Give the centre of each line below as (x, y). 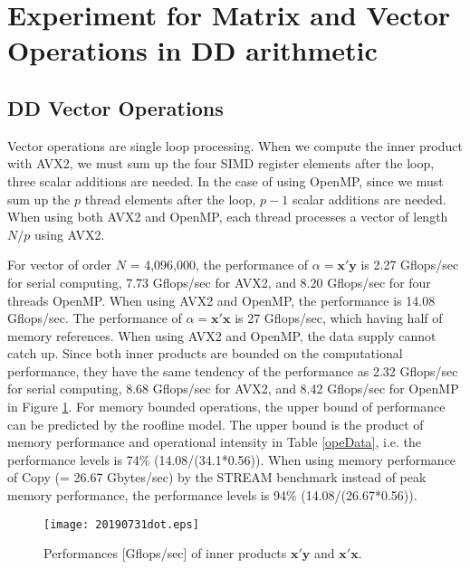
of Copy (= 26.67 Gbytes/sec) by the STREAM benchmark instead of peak (217, 477)
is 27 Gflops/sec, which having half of (339, 318)
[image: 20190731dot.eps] (121, 524)
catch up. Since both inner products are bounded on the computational (205, 353)
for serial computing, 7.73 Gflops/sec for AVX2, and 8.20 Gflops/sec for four (219, 282)
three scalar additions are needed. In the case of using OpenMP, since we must (225, 180)
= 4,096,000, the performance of (219, 265)
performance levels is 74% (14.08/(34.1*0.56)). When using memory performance (232, 459)
